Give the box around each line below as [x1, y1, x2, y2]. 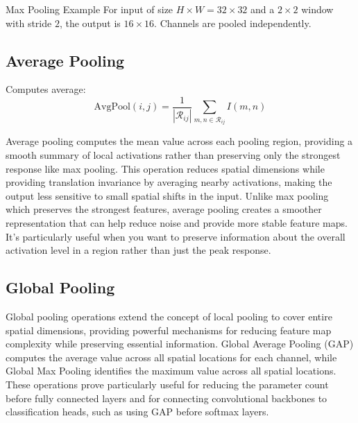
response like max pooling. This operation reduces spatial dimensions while [6, 161, 325, 175]
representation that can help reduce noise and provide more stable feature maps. [6, 215, 348, 230]
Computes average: [6, 82, 86, 96]
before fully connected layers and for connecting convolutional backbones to [6, 390, 327, 405]
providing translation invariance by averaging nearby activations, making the [6, 175, 332, 189]
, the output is [59, 15, 121, 30]
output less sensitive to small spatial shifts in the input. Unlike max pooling [6, 188, 329, 202]
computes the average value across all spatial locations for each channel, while [6, 349, 337, 364]
